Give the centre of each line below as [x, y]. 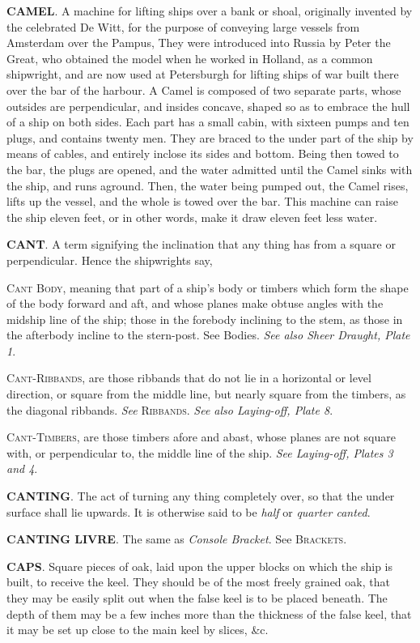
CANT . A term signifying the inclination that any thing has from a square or [201, 244]
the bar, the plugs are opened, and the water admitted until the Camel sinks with [210, 169]
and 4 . [22, 468]
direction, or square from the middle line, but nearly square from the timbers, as [206, 394]
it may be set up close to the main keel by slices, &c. [138, 630]
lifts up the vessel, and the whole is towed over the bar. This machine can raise [202, 201]
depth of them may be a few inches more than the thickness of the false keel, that [209, 613]
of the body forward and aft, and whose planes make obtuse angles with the [195, 303]
